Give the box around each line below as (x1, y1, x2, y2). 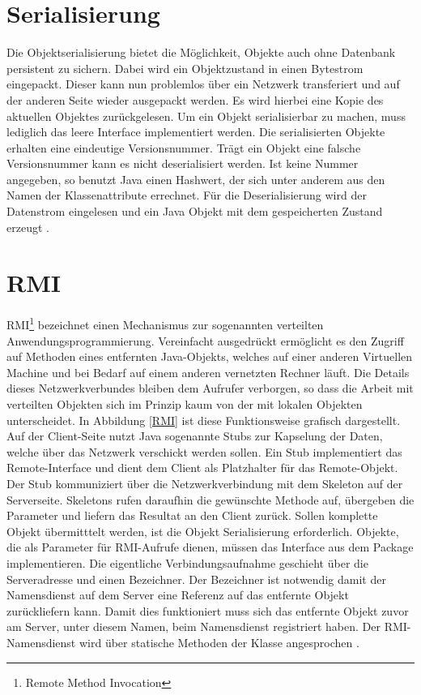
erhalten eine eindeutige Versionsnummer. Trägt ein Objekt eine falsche (6, 139, 361, 156)
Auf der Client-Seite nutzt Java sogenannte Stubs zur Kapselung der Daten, (6, 427, 383, 444)
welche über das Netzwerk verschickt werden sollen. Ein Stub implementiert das (6, 443, 402, 460)
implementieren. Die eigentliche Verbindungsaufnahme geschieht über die (6, 554, 368, 571)
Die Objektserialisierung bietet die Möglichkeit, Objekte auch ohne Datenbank (6, 44, 396, 61)
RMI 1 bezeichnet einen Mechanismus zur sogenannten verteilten (6, 314, 324, 333)
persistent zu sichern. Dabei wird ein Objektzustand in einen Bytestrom (6, 59, 364, 76)
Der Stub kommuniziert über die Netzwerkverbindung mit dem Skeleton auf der (6, 474, 403, 491)
